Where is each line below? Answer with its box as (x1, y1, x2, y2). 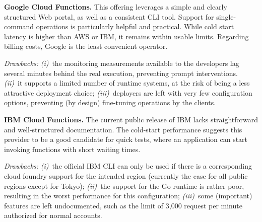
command (4, 21, 34, 32)
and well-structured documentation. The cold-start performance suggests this (4, 124, 242, 134)
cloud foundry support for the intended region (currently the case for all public (4, 170, 248, 181)
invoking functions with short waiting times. (4, 143, 141, 154)
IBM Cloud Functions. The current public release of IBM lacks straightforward (4, 114, 258, 124)
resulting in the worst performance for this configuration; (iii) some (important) (4, 190, 252, 201)
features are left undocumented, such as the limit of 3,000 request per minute (4, 200, 242, 210)
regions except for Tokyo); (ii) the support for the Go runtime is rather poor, (4, 180, 244, 191)
